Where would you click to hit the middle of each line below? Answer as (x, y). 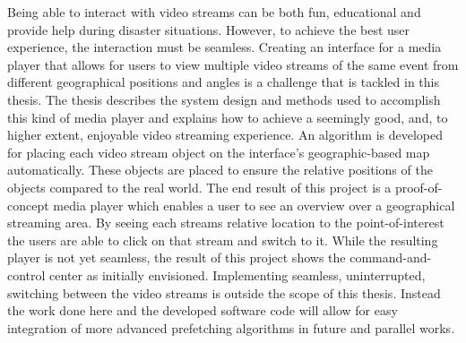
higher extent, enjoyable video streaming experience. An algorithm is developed (225, 135)
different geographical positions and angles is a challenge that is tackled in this (223, 82)
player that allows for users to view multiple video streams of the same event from (233, 64)
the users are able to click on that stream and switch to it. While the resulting (223, 240)
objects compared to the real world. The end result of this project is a (199, 187)
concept (28, 205)
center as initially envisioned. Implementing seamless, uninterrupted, (237, 274)
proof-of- (419, 187)
